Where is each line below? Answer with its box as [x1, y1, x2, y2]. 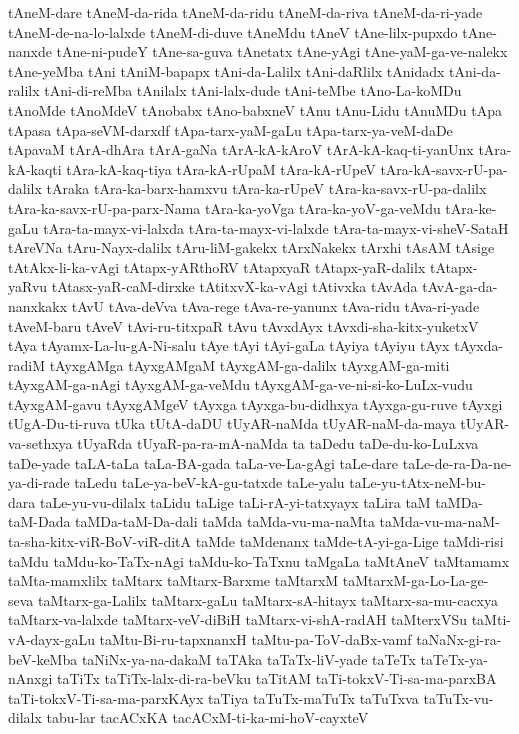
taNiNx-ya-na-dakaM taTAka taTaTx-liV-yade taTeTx [81, 648, 416, 669]
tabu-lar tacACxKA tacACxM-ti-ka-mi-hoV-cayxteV [46, 707, 369, 728]
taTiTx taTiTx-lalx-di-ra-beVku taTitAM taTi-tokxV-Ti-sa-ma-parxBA [57, 668, 497, 689]
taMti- [471, 609, 511, 630]
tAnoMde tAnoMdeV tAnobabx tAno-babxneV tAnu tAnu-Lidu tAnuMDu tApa [8, 99, 502, 120]
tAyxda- [454, 335, 504, 356]
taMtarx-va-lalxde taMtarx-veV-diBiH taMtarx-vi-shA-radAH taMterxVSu [8, 609, 468, 630]
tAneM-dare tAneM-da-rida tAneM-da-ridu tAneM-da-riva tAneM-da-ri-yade [8, 2, 483, 22]
